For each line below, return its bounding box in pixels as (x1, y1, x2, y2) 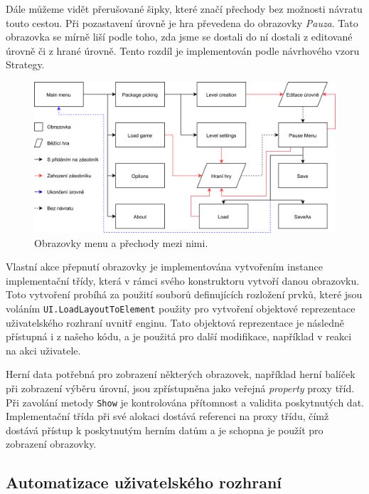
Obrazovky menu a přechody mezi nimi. (34, 235, 208, 250)
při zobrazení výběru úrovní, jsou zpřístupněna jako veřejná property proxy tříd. (6, 380, 355, 395)
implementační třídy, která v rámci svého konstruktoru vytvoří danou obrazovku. (6, 273, 360, 288)
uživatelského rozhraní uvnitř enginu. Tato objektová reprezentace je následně (6, 315, 344, 330)
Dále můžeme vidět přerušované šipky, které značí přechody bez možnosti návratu (6, 1, 363, 16)
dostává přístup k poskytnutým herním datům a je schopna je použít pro (6, 422, 323, 437)
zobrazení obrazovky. (6, 436, 97, 451)
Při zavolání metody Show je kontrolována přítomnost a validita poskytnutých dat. (6, 394, 364, 409)
